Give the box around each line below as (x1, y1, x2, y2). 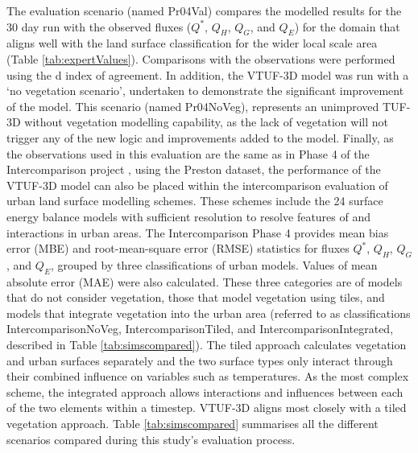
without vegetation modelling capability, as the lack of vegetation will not (24, 113, 388, 130)
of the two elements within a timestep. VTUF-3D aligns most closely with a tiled (6, 399, 407, 416)
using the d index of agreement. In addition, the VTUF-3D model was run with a (6, 66, 409, 83)
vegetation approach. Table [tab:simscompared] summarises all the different (6, 415, 379, 432)
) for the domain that (294, 18, 400, 35)
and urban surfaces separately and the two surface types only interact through (6, 352, 393, 369)
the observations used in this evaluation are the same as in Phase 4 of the (6, 145, 370, 162)
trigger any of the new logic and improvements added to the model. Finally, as (6, 129, 394, 146)
